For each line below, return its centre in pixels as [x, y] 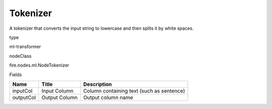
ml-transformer [25, 47]
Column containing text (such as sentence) [134, 91]
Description [98, 84]
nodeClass [20, 56]
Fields [16, 74]
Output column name [108, 97]
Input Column [57, 91]
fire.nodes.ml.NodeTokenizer [39, 65]
